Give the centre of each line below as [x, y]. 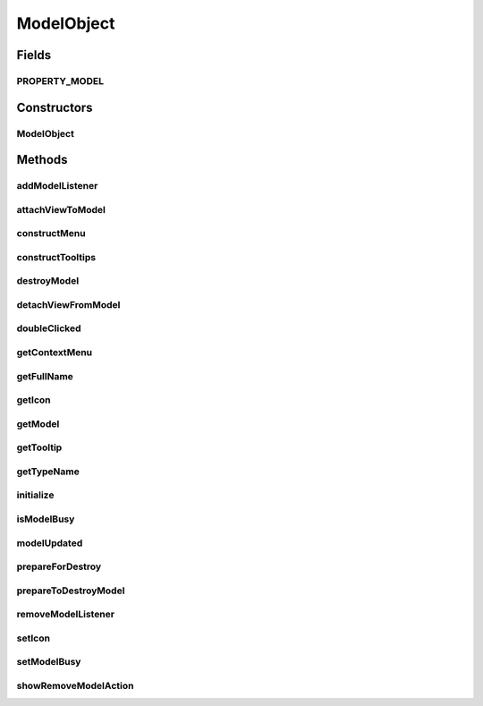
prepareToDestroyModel [71, 591]
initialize [35, 495]
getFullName [45, 376]
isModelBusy [46, 519]
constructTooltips [56, 257]
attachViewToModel [61, 209]
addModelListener [57, 186]
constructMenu [51, 234]
